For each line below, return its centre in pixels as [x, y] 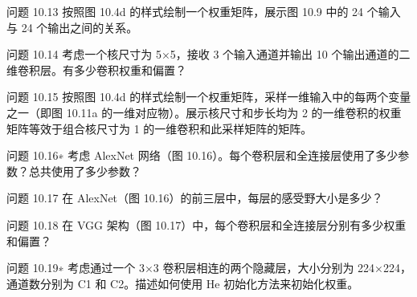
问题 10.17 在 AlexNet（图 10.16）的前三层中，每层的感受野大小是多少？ [195, 198]
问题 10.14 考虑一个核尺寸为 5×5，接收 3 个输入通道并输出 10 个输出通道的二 [208, 54]
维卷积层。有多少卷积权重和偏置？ [96, 69]
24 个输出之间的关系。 [80, 27]
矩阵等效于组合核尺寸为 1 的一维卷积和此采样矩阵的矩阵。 [159, 128]
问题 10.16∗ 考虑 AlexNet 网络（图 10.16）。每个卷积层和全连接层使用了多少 [202, 155]
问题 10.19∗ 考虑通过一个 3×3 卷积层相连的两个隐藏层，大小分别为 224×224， [209, 268]
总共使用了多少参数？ [85, 171]
